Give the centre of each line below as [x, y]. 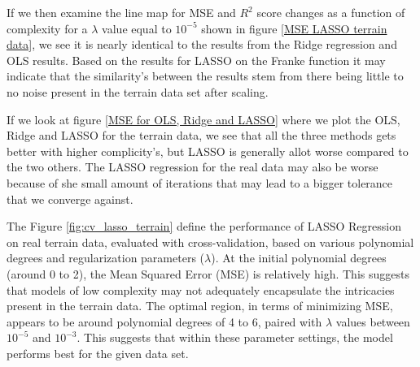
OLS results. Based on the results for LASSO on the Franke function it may [196, 60]
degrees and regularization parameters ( [106, 258]
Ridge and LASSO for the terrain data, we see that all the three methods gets [201, 135]
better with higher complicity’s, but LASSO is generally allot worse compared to [208, 151]
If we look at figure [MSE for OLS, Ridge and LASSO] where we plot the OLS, [203, 119]
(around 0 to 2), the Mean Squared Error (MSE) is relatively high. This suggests [208, 273]
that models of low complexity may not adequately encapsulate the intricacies [201, 289]
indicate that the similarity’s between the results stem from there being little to [205, 76]
